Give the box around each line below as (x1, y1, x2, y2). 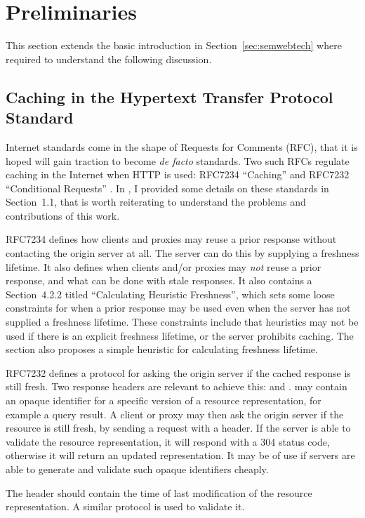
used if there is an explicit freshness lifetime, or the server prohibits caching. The (6, 328, 354, 343)
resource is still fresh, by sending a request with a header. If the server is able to (6, 420, 351, 435)
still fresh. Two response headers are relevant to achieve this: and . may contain (6, 379, 347, 394)
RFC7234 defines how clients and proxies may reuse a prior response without (6, 232, 337, 246)
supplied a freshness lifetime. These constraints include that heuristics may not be (6, 314, 359, 329)
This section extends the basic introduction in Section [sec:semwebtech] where (6, 38, 342, 53)
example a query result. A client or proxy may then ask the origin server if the (6, 406, 344, 421)
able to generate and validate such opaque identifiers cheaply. (6, 461, 269, 476)
